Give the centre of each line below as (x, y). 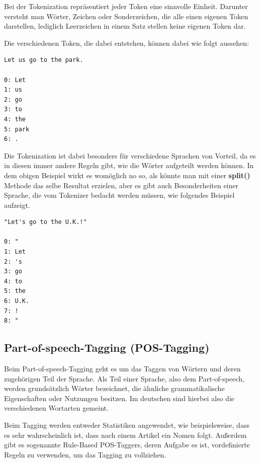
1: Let (15, 252)
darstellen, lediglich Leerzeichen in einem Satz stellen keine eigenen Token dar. (125, 26)
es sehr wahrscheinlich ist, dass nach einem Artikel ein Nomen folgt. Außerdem (125, 435)
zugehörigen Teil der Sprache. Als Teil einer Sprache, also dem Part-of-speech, (124, 378)
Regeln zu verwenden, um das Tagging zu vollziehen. (85, 454)
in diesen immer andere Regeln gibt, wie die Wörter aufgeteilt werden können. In (129, 165)
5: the (15, 291)
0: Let (15, 80)
